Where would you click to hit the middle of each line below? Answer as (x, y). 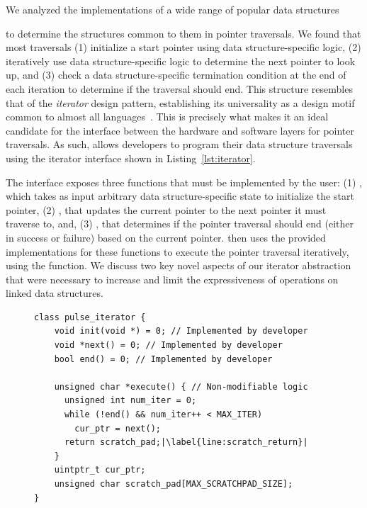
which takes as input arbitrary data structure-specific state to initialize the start (180, 196)
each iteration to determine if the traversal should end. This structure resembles (179, 88)
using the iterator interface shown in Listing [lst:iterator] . (131, 158)
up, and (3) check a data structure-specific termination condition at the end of (176, 75)
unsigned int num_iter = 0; (130, 401)
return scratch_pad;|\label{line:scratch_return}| (186, 442)
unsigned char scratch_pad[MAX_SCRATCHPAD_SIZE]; (174, 484)
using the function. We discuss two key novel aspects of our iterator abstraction (179, 265)
